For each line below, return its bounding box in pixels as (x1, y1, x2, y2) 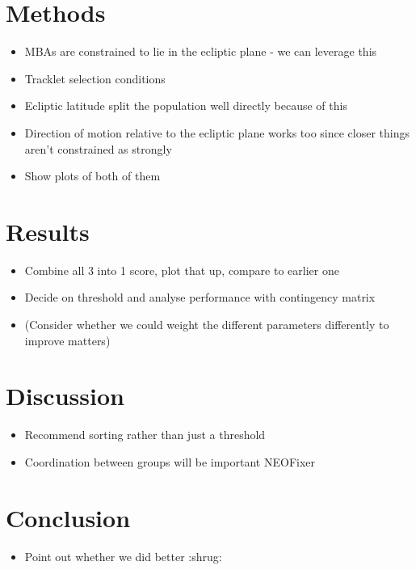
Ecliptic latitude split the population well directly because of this (24, 97, 347, 114)
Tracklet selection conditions (24, 70, 166, 87)
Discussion (6, 379, 124, 412)
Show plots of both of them (24, 167, 161, 184)
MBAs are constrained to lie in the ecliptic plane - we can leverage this (24, 43, 377, 60)
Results (6, 214, 90, 247)
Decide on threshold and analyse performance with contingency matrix (24, 289, 376, 306)
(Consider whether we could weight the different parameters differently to (24, 316, 389, 332)
